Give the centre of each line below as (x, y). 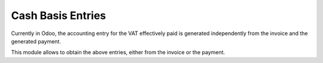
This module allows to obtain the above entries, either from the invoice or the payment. (118, 52)
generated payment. (36, 41)
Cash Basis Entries (59, 15)
